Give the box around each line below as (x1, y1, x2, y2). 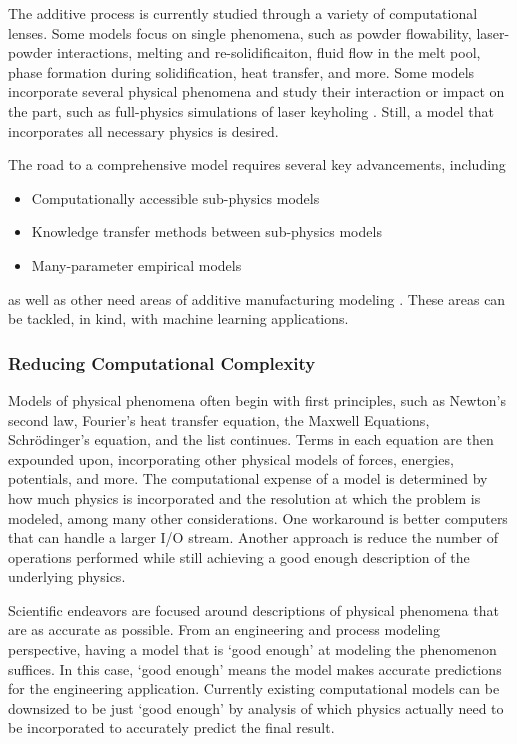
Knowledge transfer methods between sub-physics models (31, 221, 382, 242)
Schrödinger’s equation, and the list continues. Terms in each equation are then (8, 429, 494, 450)
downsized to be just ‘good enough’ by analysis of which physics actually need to (8, 697, 504, 718)
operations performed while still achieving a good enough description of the (8, 546, 470, 567)
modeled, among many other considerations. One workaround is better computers (8, 507, 508, 528)
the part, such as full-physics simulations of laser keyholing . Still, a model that (8, 100, 494, 121)
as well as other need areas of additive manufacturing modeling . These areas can (8, 288, 506, 309)
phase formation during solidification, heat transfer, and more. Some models (8, 61, 475, 82)
